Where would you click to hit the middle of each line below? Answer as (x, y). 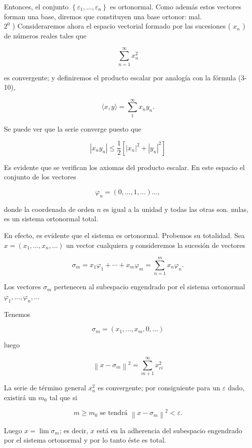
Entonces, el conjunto (36, 6)
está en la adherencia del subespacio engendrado (169, 430)
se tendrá (114, 413)
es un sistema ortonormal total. (51, 219)
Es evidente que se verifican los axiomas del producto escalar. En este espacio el (125, 167)
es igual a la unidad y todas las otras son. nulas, (176, 209)
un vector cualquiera (97, 245)
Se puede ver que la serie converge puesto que (73, 128)
